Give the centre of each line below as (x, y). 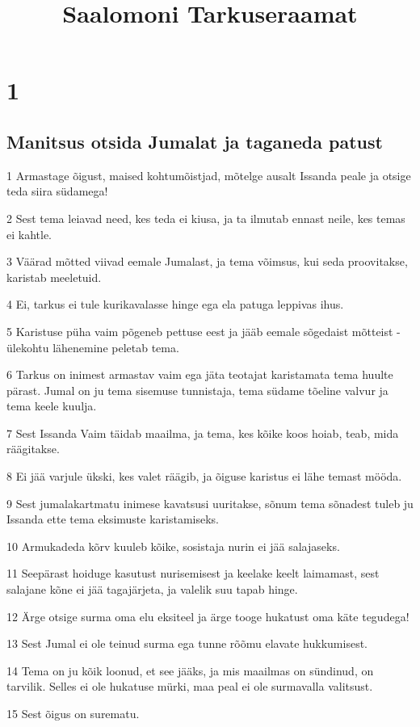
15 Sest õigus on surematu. (73, 714)
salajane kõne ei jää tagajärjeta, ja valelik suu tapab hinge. (152, 589)
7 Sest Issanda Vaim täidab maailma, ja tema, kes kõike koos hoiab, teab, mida (203, 433)
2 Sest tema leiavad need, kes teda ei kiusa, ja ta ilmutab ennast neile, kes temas (206, 218)
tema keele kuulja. (52, 406)
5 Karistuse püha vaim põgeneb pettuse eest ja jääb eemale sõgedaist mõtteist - (204, 331)
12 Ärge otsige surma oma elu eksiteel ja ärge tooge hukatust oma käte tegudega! (208, 616)
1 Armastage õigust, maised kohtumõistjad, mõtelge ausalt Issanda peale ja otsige (209, 175)
